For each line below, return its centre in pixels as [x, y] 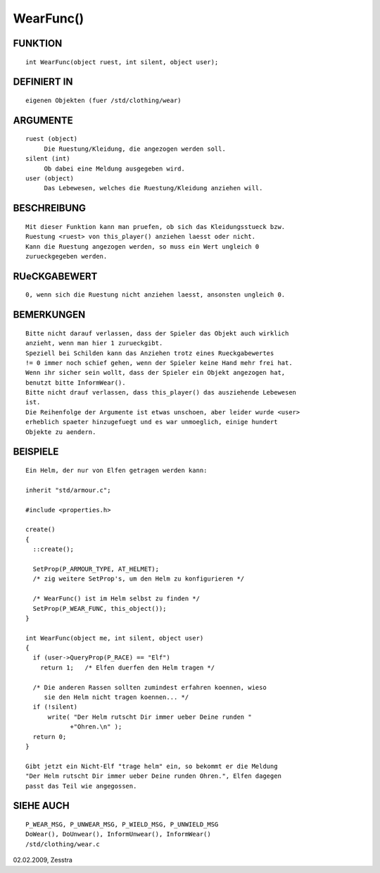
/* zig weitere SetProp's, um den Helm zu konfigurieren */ [139, 579]
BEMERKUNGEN [49, 315]
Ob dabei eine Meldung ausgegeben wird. [115, 168]
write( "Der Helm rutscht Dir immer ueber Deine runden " [150, 717]
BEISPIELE [36, 452]
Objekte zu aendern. [61, 432]
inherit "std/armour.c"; [68, 490]
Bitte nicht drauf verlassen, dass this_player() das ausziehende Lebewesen [161, 392]
